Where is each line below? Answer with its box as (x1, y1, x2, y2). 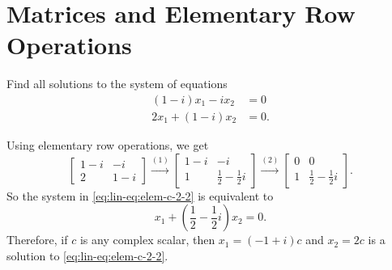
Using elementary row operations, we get (6, 136, 209, 153)
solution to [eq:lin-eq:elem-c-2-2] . (6, 247, 168, 264)
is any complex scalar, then (79, 231, 215, 248)
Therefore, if (6, 231, 68, 248)
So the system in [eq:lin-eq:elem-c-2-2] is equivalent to (6, 187, 274, 204)
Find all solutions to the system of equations (6, 75, 228, 92)
